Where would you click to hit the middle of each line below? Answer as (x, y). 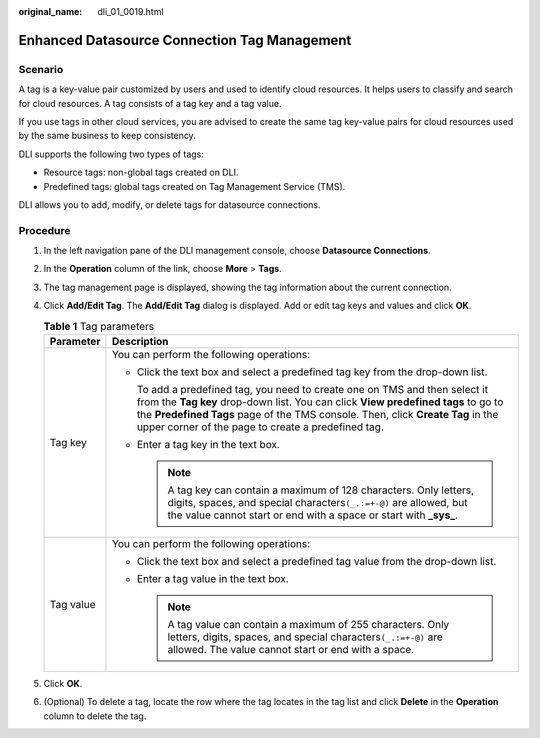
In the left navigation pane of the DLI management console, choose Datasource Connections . (237, 251)
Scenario (41, 69)
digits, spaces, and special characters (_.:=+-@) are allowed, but (317, 502)
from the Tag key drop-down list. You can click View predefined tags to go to (320, 402)
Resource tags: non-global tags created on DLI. (141, 172)
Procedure (44, 230)
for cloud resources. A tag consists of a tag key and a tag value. (150, 103)
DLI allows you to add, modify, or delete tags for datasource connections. (169, 204)
